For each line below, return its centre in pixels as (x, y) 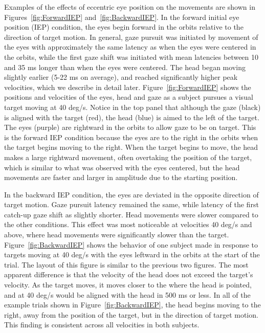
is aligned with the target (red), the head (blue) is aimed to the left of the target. (132, 117)
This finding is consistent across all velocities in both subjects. (102, 325)
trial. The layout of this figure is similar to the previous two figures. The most (126, 264)
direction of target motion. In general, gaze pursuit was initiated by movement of (131, 37)
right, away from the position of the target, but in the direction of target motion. (131, 314)
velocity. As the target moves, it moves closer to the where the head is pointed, (128, 285)
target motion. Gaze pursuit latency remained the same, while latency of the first (131, 204)
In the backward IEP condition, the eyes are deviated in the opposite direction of (131, 194)
